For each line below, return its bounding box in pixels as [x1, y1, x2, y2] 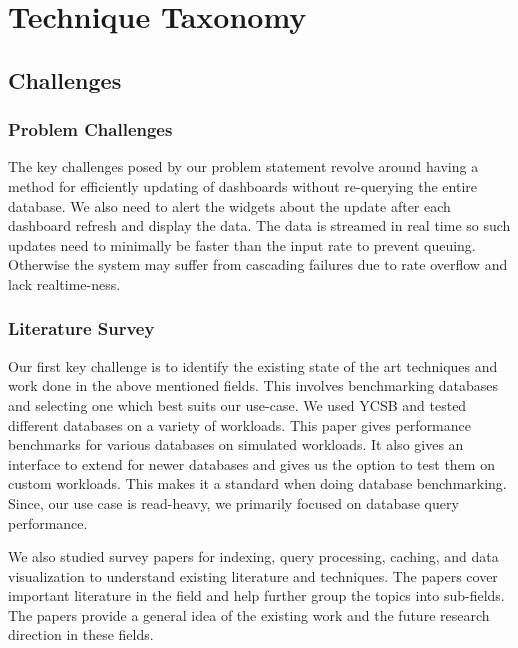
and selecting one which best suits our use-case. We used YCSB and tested [8, 394, 467, 415]
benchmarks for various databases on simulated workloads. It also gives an [8, 434, 464, 455]
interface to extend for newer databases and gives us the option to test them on [8, 453, 495, 474]
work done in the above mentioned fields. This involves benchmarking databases [8, 375, 499, 396]
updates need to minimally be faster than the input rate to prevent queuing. [8, 234, 476, 255]
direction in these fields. [8, 624, 154, 645]
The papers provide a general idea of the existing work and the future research [8, 604, 490, 625]
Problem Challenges [8, 117, 173, 142]
